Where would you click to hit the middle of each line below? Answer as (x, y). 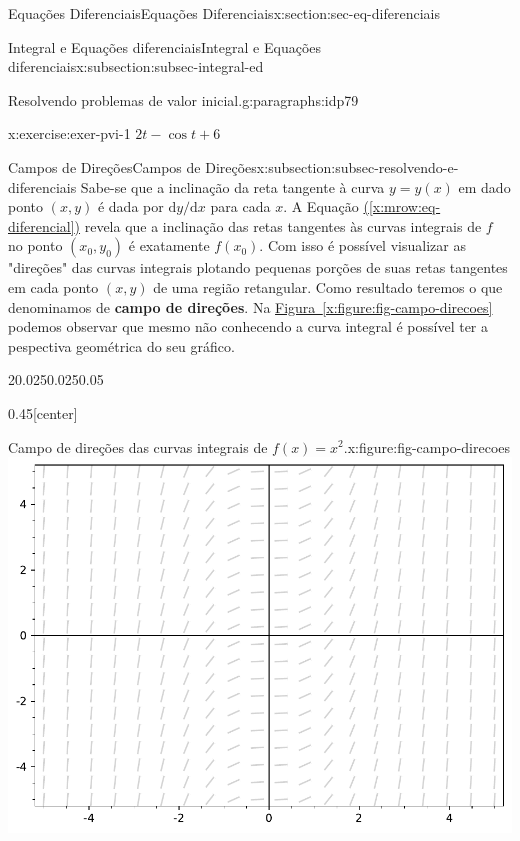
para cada (240, 206)
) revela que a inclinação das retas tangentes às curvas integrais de (278, 225)
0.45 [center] (43, 412)
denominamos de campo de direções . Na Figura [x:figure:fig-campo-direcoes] (250, 306)
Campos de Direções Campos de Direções (132, 166)
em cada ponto (53, 286)
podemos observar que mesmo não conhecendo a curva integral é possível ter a (248, 326)
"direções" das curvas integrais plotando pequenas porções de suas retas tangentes (258, 267)
